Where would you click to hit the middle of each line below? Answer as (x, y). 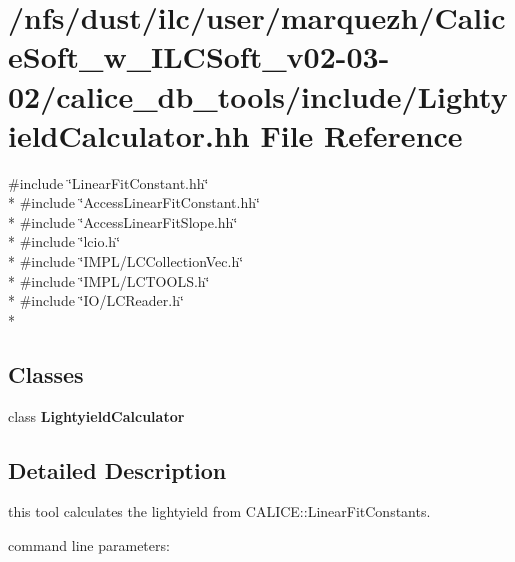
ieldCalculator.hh (129, 134)
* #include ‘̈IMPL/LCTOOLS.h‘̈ (109, 280)
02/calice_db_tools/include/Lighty (258, 95)
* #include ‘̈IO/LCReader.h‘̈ (96, 300)
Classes (46, 373)
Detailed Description (117, 469)
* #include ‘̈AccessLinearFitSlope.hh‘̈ (123, 221)
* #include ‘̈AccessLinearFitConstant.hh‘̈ (134, 202)
